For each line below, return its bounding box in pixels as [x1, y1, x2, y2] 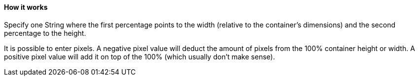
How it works [4, 3, 48, 11]
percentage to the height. [4, 28, 86, 37]
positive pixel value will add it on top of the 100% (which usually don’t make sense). [4, 52, 275, 61]
